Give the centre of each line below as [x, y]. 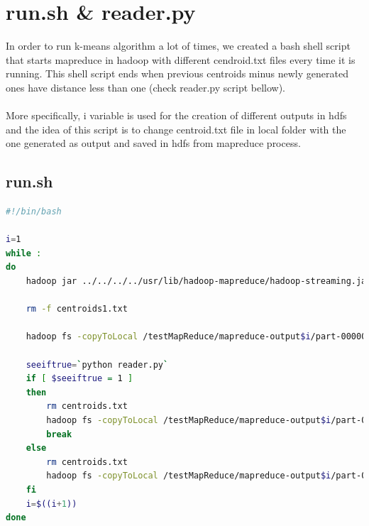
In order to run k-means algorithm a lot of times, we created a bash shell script [178, 46]
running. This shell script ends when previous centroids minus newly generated [177, 73]
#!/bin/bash [34, 212]
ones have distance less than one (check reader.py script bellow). [146, 87]
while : [24, 253]
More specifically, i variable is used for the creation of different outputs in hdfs [176, 115]
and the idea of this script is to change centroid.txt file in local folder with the [176, 129]
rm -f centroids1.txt [77, 309]
